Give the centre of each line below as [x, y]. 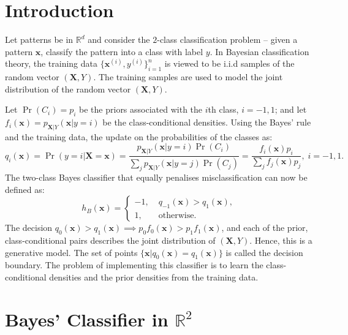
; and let [291, 109]
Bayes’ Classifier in [87, 319]
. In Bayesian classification [259, 51]
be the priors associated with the [141, 109]
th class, [223, 109]
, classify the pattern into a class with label [122, 51]
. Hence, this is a [281, 240]
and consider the [119, 40]
